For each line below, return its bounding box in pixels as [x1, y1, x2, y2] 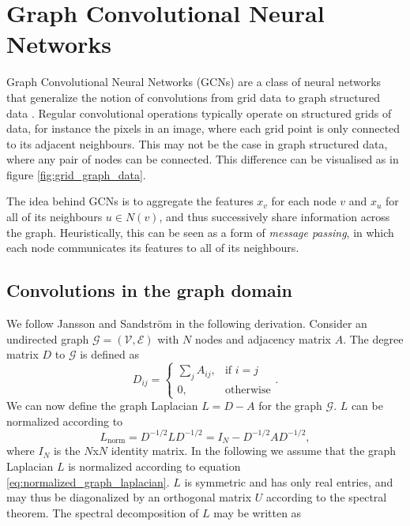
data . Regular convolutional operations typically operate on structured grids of [6, 104, 392, 121]
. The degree [343, 330, 404, 347]
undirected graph [6, 330, 89, 347]
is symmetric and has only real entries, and [184, 473, 393, 490]
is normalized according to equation [68, 457, 241, 474]
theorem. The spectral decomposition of [6, 504, 199, 520]
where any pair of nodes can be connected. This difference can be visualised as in [6, 151, 399, 167]
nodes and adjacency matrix [194, 330, 331, 347]
